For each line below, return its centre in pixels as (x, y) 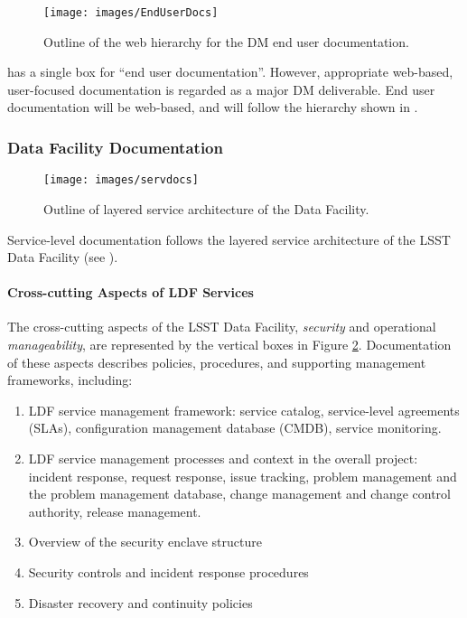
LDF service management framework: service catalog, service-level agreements (244, 410)
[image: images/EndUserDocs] (131, 13)
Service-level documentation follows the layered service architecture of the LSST (229, 239)
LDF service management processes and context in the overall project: (223, 459)
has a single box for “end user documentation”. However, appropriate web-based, (230, 72)
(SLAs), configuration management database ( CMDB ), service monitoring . (235, 428)
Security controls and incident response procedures (168, 572)
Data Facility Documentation (115, 147)
